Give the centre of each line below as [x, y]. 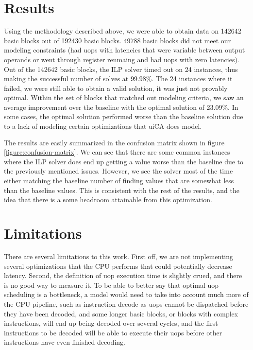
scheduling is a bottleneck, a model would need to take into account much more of [126, 294]
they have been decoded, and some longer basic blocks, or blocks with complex [121, 313]
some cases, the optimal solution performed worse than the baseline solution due [124, 116]
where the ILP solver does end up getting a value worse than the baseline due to [124, 161]
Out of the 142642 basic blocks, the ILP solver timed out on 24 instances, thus [121, 69]
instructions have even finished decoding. [65, 342]
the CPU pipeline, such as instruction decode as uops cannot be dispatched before [126, 304]
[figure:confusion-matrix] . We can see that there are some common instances [117, 152]
